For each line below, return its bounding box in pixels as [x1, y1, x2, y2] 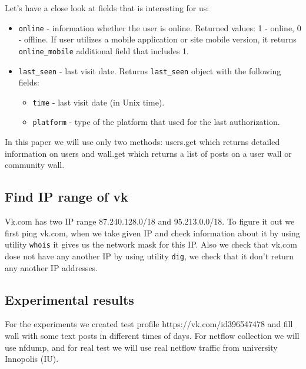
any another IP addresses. [5, 261, 98, 274]
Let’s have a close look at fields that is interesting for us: [5, 2, 209, 14]
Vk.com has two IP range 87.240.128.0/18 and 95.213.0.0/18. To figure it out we [5, 215, 295, 228]
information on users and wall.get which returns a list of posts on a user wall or [5, 147, 292, 159]
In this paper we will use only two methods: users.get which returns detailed [5, 136, 280, 148]
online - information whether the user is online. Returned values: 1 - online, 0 [18, 21, 301, 34]
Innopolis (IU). [5, 352, 59, 365]
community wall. [5, 159, 65, 171]
